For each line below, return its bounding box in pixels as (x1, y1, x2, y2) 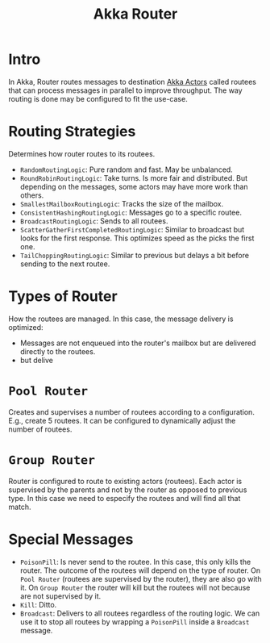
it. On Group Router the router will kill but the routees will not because (19, 582, 251, 592)
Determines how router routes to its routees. (8, 148, 156, 158)
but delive (19, 355, 54, 365)
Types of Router (8, 287, 118, 306)
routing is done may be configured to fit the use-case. (8, 94, 188, 103)
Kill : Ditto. (19, 599, 57, 609)
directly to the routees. (19, 346, 96, 356)
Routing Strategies (8, 123, 136, 141)
